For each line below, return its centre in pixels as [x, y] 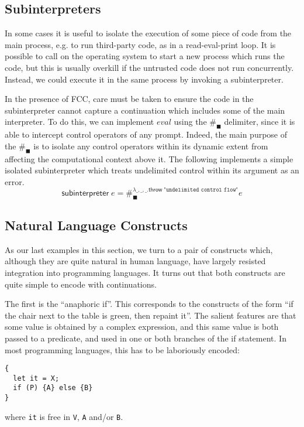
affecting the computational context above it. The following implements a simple [149, 158]
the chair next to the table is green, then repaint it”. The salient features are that [151, 315]
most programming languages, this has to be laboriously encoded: [122, 349]
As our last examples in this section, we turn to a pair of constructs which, [139, 249]
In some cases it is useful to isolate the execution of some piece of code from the [148, 33]
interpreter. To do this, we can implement [80, 122]
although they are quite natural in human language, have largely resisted [135, 261]
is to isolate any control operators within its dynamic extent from [151, 146]
